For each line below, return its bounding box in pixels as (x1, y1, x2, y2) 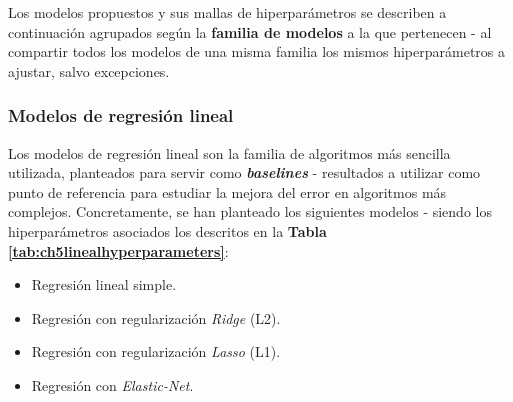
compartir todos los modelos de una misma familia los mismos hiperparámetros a (8, 41, 505, 62)
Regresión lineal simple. (31, 274, 177, 295)
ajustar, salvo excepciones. (8, 60, 170, 81)
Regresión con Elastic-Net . (31, 374, 194, 395)
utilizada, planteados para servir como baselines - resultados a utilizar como (8, 162, 481, 183)
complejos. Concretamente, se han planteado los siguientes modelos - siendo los (8, 201, 492, 222)
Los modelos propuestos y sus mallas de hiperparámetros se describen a (8, 2, 447, 22)
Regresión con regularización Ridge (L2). (31, 307, 281, 328)
